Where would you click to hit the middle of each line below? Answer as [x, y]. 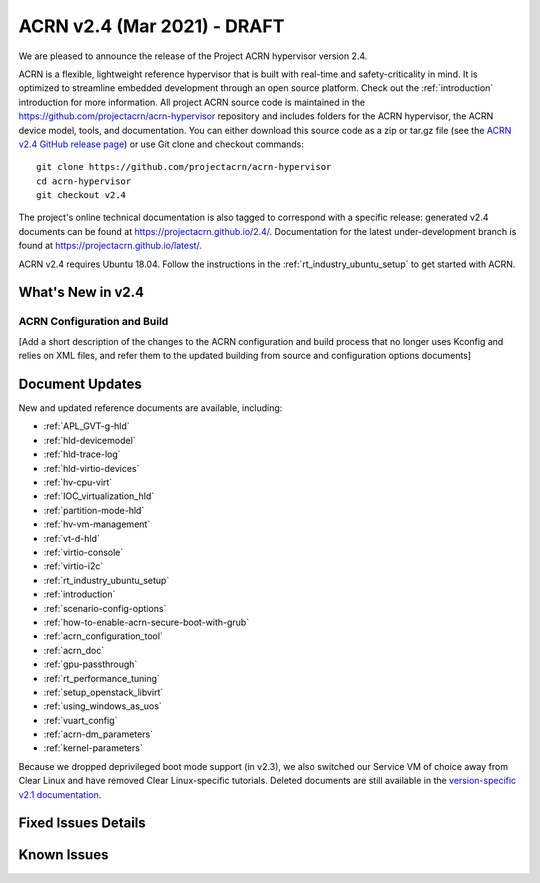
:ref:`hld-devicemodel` [89, 440]
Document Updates [80, 383]
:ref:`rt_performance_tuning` [101, 678]
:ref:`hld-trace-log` [82, 454]
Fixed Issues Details [82, 823]
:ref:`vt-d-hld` [71, 538]
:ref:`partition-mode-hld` [94, 510]
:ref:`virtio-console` [83, 552]
